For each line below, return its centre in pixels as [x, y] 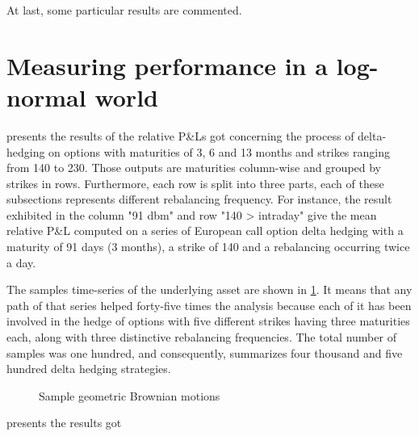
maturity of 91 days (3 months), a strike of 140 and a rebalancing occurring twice [208, 247]
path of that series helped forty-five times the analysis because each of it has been [209, 305]
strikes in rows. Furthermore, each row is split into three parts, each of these [195, 183]
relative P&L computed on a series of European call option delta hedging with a [205, 231]
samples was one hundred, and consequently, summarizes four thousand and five [205, 352]
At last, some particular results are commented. [124, 10]
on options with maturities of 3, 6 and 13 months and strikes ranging [219, 151]
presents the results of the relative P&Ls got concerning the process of [180, 135]
